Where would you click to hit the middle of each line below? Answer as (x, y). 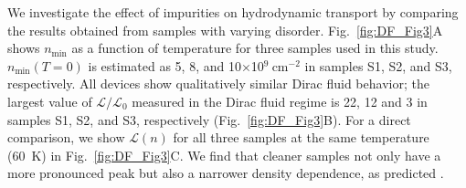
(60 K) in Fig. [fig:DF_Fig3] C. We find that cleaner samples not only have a (224, 155)
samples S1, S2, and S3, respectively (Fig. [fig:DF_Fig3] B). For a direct (209, 119)
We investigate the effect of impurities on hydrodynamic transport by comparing (233, 12)
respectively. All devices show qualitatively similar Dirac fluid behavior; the (218, 84)
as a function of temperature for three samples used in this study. (255, 48)
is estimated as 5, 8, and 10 (164, 65)
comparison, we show (66, 137)
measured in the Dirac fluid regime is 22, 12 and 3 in (280, 101)
